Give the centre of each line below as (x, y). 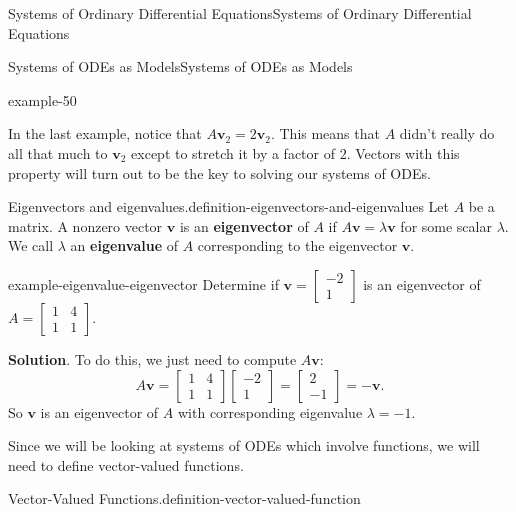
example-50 (42, 99)
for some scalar (446, 225)
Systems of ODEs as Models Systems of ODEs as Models (180, 66)
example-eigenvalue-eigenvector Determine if (143, 283)
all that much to (58, 152)
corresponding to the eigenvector (297, 245)
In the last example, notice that (105, 133)
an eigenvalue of (124, 245)
